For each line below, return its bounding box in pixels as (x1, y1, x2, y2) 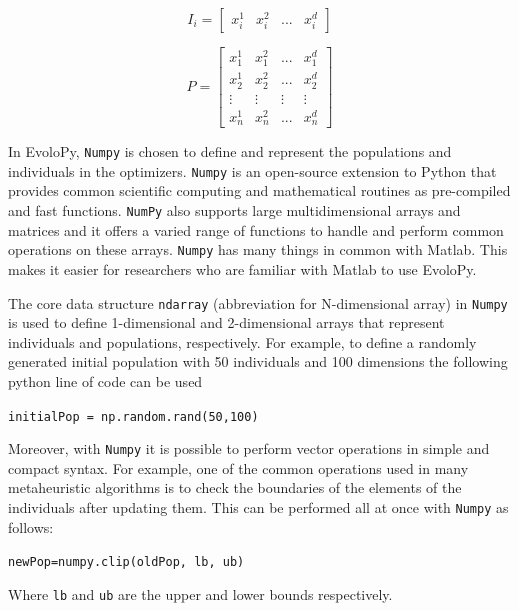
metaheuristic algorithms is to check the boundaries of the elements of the (8, 477, 462, 498)
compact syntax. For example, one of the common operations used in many (8, 457, 469, 478)
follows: (8, 516, 54, 537)
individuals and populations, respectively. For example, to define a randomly (8, 331, 477, 352)
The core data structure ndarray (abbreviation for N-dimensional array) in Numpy (8, 292, 508, 313)
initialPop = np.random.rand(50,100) (8, 409, 259, 424)
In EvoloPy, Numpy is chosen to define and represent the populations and (8, 141, 452, 162)
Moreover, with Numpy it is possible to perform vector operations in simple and (8, 438, 490, 459)
